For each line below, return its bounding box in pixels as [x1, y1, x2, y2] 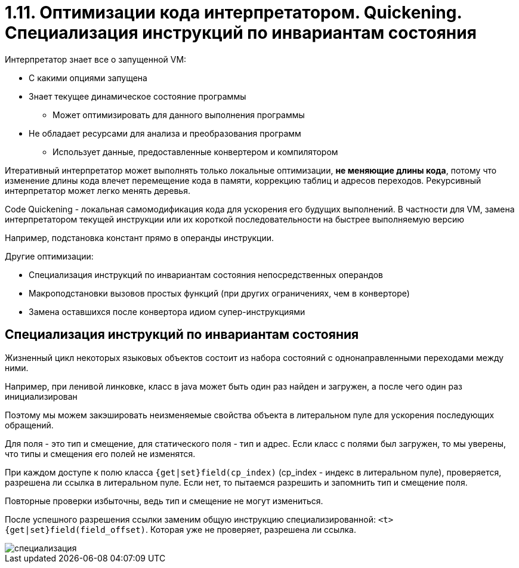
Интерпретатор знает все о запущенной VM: [5, 54, 187, 64]
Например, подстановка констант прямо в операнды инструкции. [5, 232, 274, 243]
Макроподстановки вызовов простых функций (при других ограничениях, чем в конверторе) [29, 288, 410, 298]
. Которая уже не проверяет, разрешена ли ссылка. [146, 524, 356, 535]
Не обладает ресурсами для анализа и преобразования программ [29, 128, 301, 138]
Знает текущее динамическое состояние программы [29, 91, 246, 101]
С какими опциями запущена [29, 72, 147, 83]
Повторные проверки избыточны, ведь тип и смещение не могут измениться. [5, 495, 323, 506]
